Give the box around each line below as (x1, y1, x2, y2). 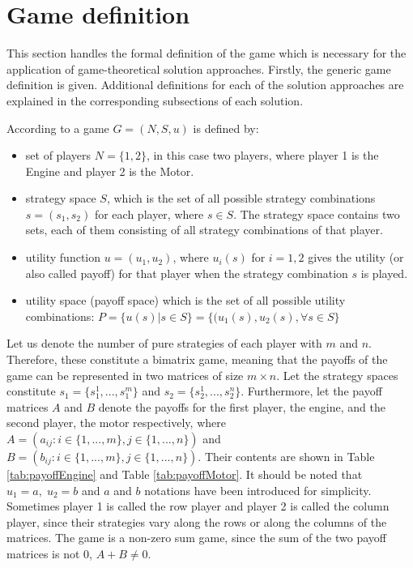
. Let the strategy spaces (276, 366, 398, 383)
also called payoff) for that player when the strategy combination (25, 264, 348, 281)
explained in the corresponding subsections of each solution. (6, 92, 304, 109)
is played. (360, 264, 408, 281)
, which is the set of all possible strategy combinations (106, 190, 376, 207)
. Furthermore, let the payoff (241, 382, 382, 399)
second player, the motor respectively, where (6, 414, 226, 431)
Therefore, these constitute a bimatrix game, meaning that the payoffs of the (6, 351, 388, 368)
